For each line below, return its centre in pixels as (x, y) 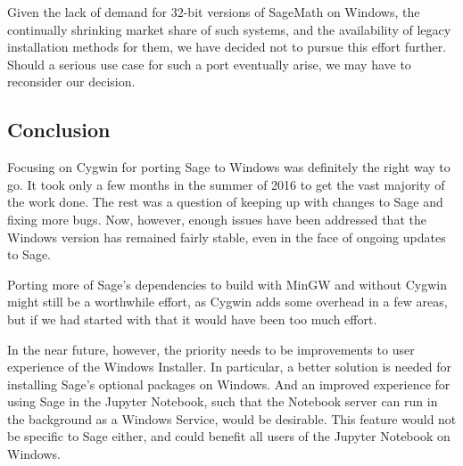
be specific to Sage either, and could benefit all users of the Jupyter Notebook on (229, 436)
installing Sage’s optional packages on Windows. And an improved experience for (229, 384)
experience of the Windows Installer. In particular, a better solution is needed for (229, 367)
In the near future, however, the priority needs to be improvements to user (211, 349)
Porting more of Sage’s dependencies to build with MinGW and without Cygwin (227, 284)
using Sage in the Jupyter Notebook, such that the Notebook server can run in (223, 401)
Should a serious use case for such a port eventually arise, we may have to (209, 64)
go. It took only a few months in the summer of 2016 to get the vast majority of (226, 184)
